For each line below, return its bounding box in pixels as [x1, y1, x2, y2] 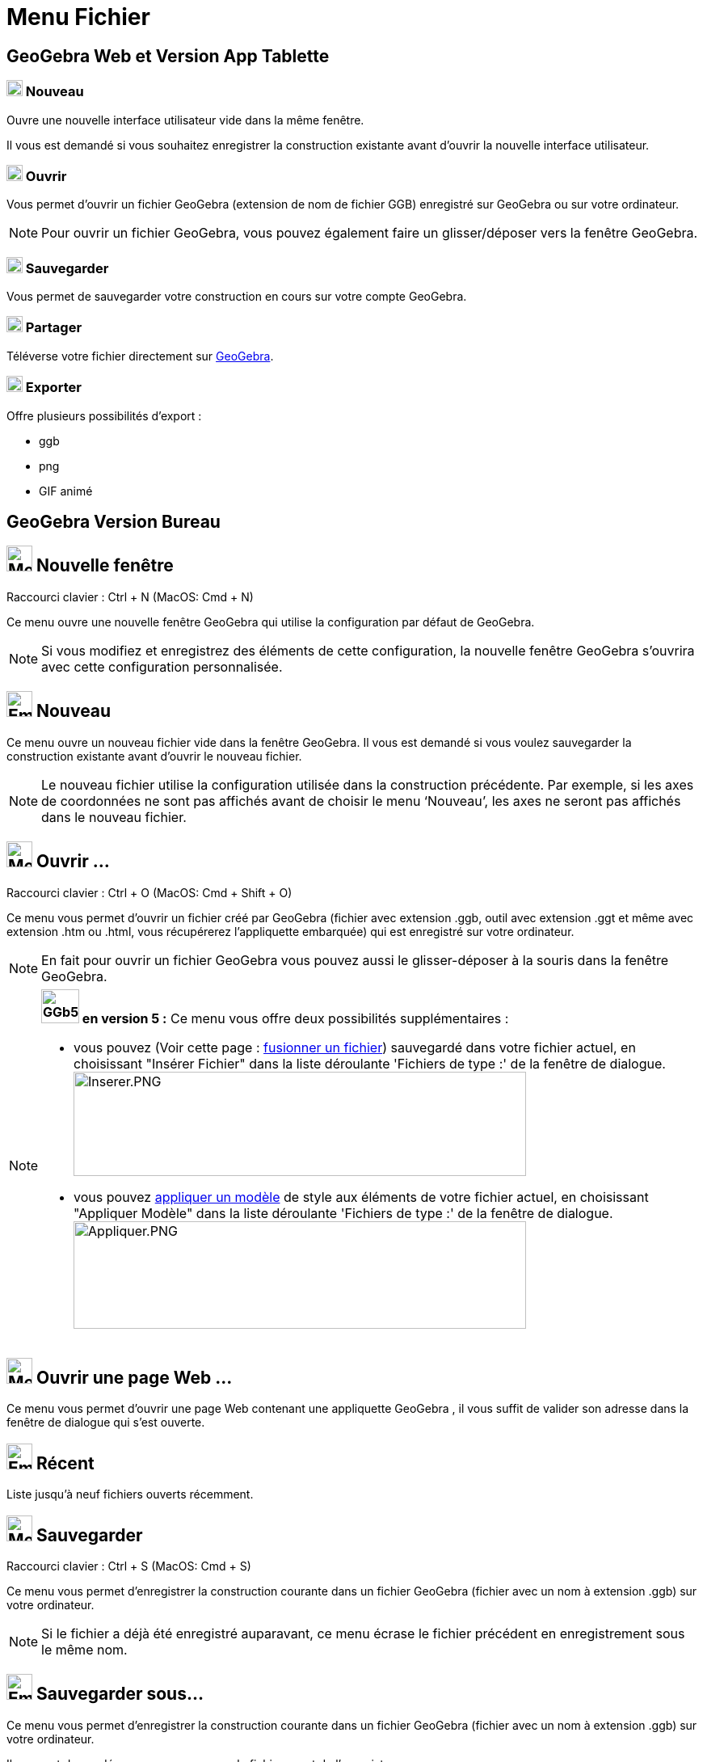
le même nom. [41, 1642, 128, 1659]
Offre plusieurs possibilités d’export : [6, 408, 202, 423]
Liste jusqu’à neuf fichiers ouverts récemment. [6, 1487, 254, 1502]
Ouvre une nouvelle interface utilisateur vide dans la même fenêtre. [6, 112, 364, 127]
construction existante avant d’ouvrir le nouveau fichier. [6, 748, 302, 763]
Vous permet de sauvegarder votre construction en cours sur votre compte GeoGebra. [6, 289, 467, 304]
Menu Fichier [6, 3, 150, 31]
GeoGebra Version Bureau [6, 511, 221, 532]
